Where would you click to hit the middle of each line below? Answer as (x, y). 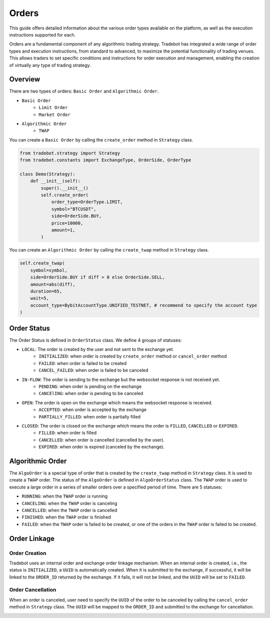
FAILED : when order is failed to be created (83, 363)
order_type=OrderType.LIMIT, (87, 202)
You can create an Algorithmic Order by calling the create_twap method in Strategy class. (109, 250)
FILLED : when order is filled (68, 433)
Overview (25, 79)
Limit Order (53, 108)
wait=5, (40, 298)
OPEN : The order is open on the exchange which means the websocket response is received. (117, 402)
